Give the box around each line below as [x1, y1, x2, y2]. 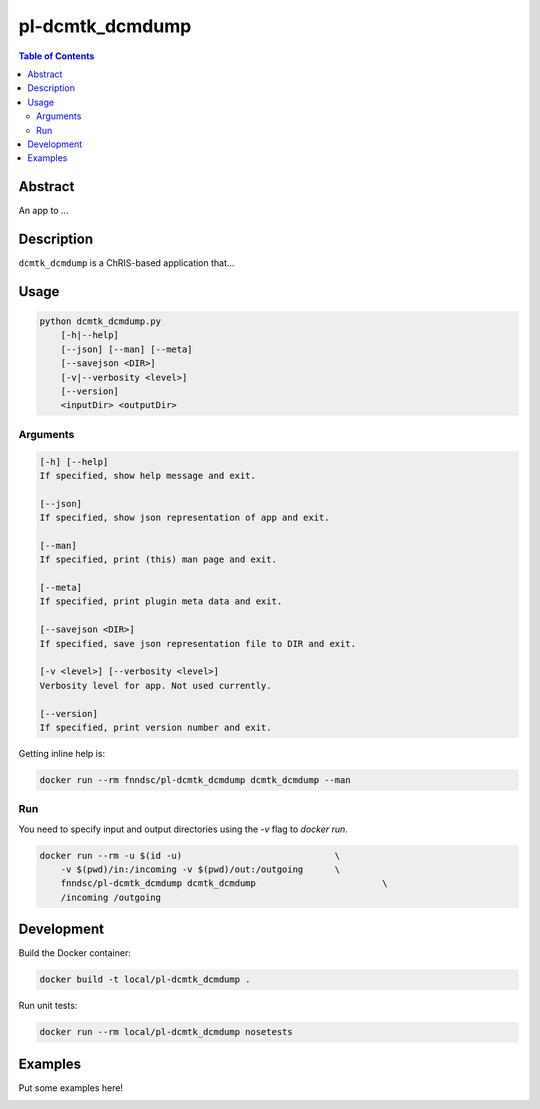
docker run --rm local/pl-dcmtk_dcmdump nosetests [39, 1026, 294, 1038]
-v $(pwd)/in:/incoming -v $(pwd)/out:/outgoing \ [60, 864, 341, 875]
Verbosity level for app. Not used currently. [39, 680, 272, 691]
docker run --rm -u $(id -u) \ [39, 850, 341, 861]
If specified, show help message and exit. [39, 470, 257, 481]
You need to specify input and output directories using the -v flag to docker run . [18, 823, 349, 835]
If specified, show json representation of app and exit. [39, 512, 330, 524]
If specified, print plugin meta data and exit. [39, 596, 283, 607]
